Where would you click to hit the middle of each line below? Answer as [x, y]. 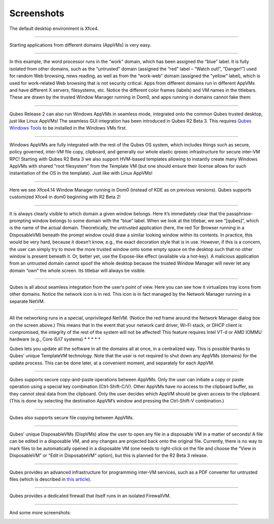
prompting [20, 221]
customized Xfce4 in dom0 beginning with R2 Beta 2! [65, 197]
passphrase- [239, 213]
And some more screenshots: [40, 512]
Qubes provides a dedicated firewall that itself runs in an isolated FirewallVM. [90, 496]
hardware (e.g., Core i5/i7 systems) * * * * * [55, 339]
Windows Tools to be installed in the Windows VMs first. [68, 128]
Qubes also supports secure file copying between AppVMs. [72, 417]
